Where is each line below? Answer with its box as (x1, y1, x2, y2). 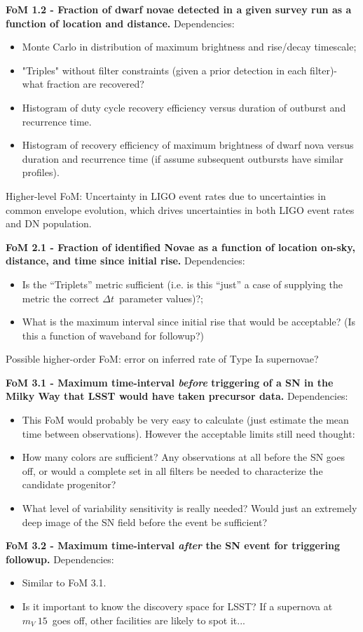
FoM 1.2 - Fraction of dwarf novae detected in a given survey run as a (6, 2, 352, 16)
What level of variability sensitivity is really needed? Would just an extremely (22, 501, 357, 516)
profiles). (22, 165, 60, 180)
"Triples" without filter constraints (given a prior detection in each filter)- (22, 62, 338, 77)
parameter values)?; (118, 290, 203, 305)
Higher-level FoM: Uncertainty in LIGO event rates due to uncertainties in (6, 188, 326, 203)
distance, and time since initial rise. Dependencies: (6, 253, 245, 268)
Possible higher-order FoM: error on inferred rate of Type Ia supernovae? (6, 351, 319, 366)
